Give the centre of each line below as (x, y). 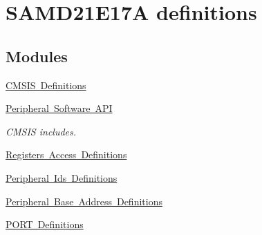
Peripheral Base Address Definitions (84, 201)
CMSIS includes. (41, 131)
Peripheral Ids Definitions (62, 177)
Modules (37, 56)
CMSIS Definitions (46, 85)
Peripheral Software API (59, 108)
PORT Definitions (45, 224)
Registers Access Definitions (66, 154)
